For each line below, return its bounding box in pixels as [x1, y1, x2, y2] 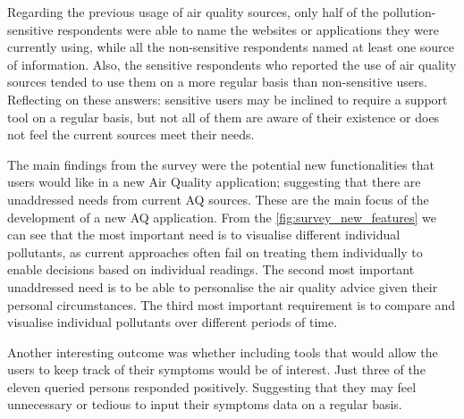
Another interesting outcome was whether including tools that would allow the [7, 342, 438, 361]
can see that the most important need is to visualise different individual [7, 225, 401, 244]
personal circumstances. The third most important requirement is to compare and [7, 295, 456, 314]
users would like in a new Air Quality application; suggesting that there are [7, 172, 421, 191]
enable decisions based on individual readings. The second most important [7, 260, 415, 279]
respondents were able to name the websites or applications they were [57, 20, 439, 38]
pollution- [382, 3, 436, 21]
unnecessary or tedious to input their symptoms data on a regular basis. [7, 395, 402, 414]
